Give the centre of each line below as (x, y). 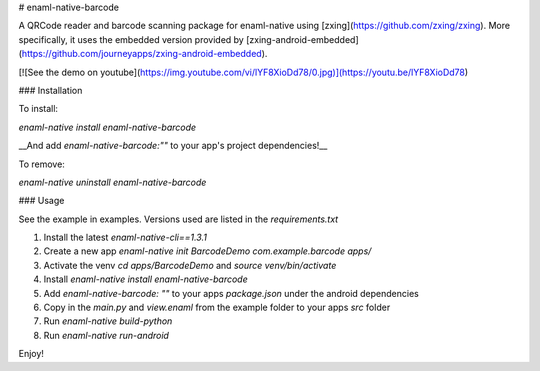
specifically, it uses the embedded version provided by (131, 39)
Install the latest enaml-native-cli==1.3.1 (125, 237)
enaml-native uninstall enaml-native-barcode (112, 182)
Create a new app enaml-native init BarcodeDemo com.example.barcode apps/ (207, 251)
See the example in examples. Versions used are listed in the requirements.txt (178, 219)
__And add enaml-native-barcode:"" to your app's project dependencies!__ (173, 146)
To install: (38, 109)
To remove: (41, 164)
